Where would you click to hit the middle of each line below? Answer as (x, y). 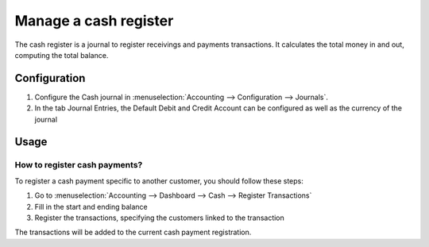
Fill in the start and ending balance (91, 206)
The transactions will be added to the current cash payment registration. (133, 232)
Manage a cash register (94, 21)
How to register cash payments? (79, 165)
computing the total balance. (62, 55)
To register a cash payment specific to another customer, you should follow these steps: (159, 181)
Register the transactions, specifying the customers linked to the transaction (160, 218)
